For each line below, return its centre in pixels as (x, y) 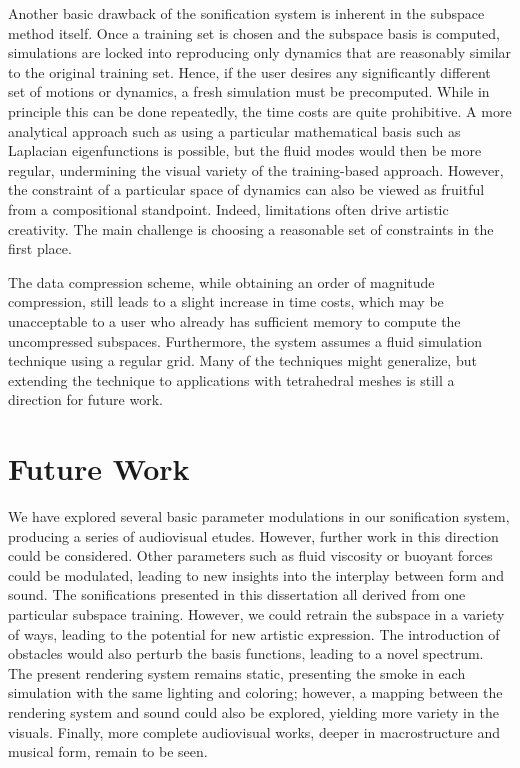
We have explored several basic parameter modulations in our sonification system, (259, 516)
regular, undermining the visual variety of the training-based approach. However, (256, 169)
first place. (40, 248)
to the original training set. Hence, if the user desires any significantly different (249, 71)
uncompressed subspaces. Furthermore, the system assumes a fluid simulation (245, 340)
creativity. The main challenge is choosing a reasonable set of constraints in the (251, 228)
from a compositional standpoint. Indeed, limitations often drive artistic (228, 208)
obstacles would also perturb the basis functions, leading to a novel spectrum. (246, 653)
